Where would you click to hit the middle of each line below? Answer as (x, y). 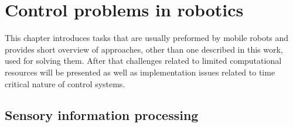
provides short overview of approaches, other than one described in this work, (144, 49)
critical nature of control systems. (65, 83)
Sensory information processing (102, 115)
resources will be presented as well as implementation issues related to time (140, 72)
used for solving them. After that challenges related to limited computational (143, 61)
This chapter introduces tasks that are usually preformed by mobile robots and (147, 38)
